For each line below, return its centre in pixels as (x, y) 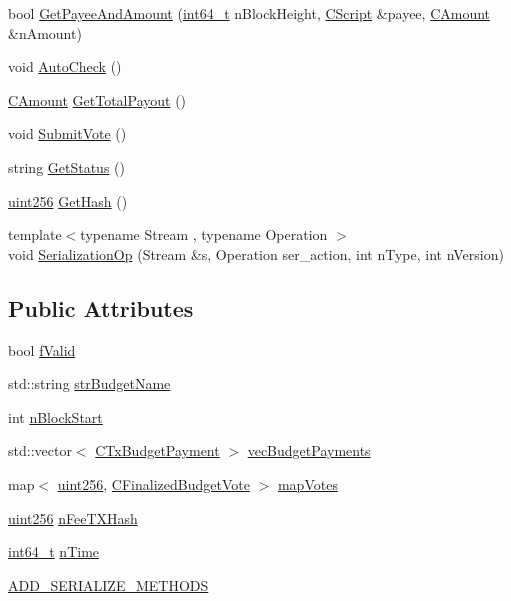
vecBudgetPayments (309, 450)
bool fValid (42, 349)
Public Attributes (101, 307)
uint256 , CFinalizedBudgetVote (153, 483)
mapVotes (307, 483)
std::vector (40, 450)
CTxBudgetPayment (157, 450)
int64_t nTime (54, 551)
